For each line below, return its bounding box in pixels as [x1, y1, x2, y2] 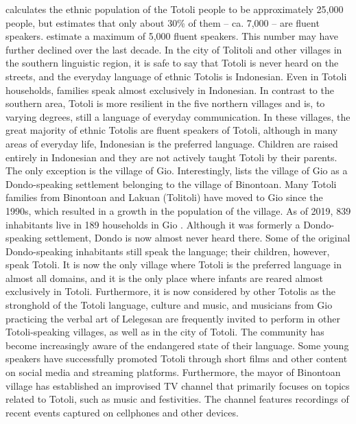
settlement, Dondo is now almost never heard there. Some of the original [45, 231, 351, 245]
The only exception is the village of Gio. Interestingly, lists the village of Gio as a [5, 163, 348, 178]
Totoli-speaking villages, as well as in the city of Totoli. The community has [5, 325, 324, 339]
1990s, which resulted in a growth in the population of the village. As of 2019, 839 [5, 203, 351, 217]
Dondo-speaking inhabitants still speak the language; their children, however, [5, 244, 330, 258]
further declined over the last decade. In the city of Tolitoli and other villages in [5, 42, 342, 56]
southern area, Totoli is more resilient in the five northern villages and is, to [5, 96, 325, 110]
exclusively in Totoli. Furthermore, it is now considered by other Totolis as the [5, 284, 336, 298]
